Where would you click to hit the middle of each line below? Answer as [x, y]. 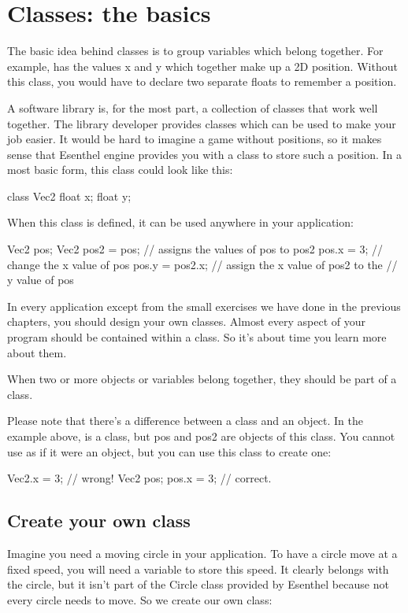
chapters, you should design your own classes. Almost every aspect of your [186, 321]
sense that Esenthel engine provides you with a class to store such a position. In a [205, 154]
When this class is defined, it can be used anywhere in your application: [180, 222]
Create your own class [99, 521]
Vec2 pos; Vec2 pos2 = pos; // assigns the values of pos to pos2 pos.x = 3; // [195, 249]
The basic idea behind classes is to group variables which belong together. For [195, 51]
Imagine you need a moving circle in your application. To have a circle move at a [202, 553]
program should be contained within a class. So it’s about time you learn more [197, 337]
